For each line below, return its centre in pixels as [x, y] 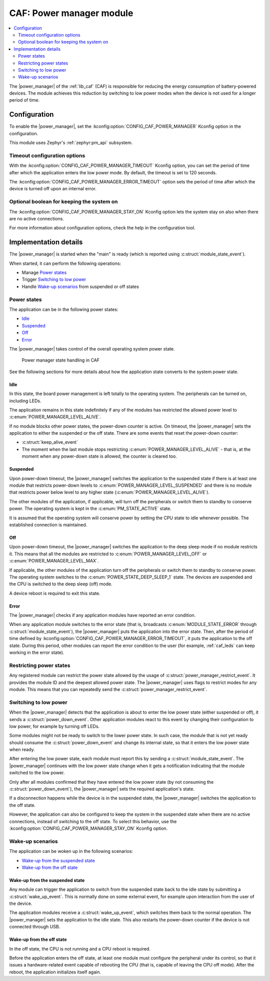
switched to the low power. [37, 773]
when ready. [22, 750]
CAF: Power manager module [71, 13]
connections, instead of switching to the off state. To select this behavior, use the [93, 821]
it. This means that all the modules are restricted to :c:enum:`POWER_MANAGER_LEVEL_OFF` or [108, 554]
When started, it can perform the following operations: [65, 263]
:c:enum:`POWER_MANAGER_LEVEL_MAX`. [54, 561]
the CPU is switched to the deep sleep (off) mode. [61, 584]
